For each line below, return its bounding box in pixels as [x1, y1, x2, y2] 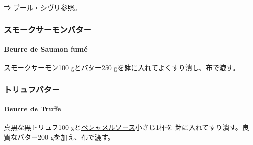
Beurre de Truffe [4, 104, 61, 114]
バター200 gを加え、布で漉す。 [17, 132, 115, 142]
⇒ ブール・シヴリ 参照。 [4, 2, 81, 12]
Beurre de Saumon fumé [4, 44, 88, 54]
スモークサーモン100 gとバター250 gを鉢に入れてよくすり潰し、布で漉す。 [4, 62, 239, 72]
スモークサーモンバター [4, 23, 91, 35]
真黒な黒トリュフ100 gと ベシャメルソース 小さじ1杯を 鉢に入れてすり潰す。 [4, 122, 242, 132]
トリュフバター [4, 83, 60, 95]
